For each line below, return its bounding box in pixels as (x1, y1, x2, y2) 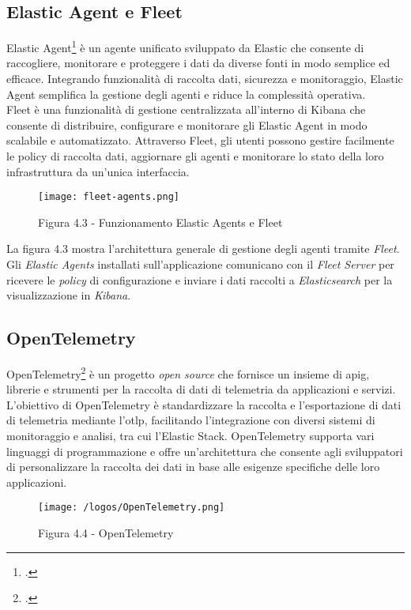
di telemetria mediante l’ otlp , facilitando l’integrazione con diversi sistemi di (6, 412, 375, 428)
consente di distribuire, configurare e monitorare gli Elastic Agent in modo (6, 116, 368, 133)
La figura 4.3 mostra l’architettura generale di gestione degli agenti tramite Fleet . (6, 240, 400, 257)
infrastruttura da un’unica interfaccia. (6, 163, 190, 179)
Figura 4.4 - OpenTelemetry (38, 525, 174, 541)
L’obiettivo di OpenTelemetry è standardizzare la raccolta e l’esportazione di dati (6, 396, 402, 412)
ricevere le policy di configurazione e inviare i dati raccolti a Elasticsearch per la (6, 271, 393, 288)
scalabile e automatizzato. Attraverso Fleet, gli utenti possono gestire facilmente (6, 132, 394, 149)
